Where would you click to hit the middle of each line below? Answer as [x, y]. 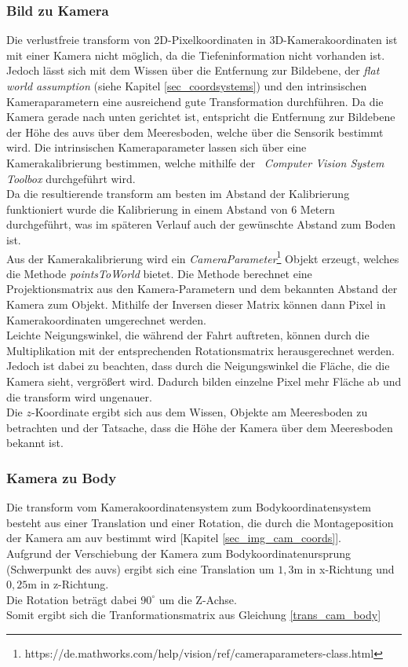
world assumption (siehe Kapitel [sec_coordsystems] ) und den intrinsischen [187, 86]
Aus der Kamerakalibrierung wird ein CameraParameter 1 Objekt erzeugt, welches [203, 257]
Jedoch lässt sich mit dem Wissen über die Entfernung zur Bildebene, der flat [193, 70]
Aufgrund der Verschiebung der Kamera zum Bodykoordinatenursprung [179, 553]
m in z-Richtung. [68, 584]
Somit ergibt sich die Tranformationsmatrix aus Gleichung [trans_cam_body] [194, 615]
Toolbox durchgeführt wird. [71, 178]
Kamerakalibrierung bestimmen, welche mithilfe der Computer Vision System [195, 162]
